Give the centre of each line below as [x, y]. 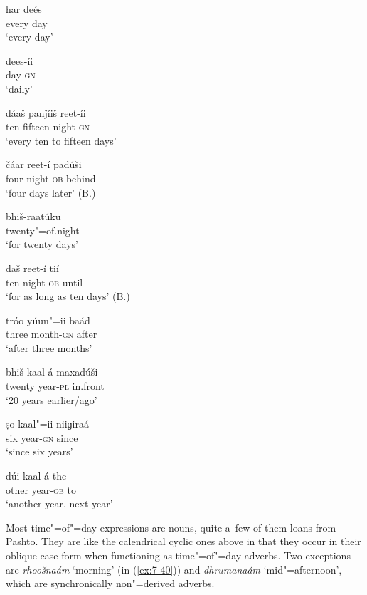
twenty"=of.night [43, 230]
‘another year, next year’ [59, 503]
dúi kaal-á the [36, 476]
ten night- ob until [44, 282]
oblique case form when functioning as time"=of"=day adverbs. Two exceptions [178, 555]
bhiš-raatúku [33, 216]
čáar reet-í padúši [44, 164]
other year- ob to [41, 489]
